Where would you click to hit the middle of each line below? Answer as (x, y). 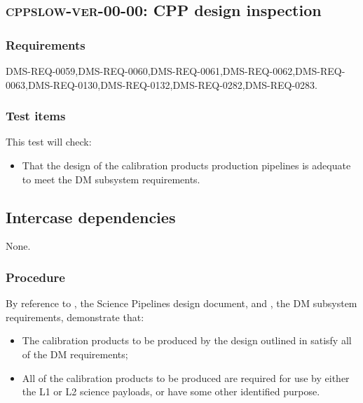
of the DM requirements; (75, 354)
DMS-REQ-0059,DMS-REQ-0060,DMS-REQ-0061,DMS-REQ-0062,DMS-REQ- (176, 71)
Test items (36, 116)
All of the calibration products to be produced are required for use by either (186, 377)
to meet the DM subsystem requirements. (111, 179)
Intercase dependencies (91, 217)
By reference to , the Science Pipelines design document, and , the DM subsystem (181, 303)
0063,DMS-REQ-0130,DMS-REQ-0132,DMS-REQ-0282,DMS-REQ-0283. (162, 84)
